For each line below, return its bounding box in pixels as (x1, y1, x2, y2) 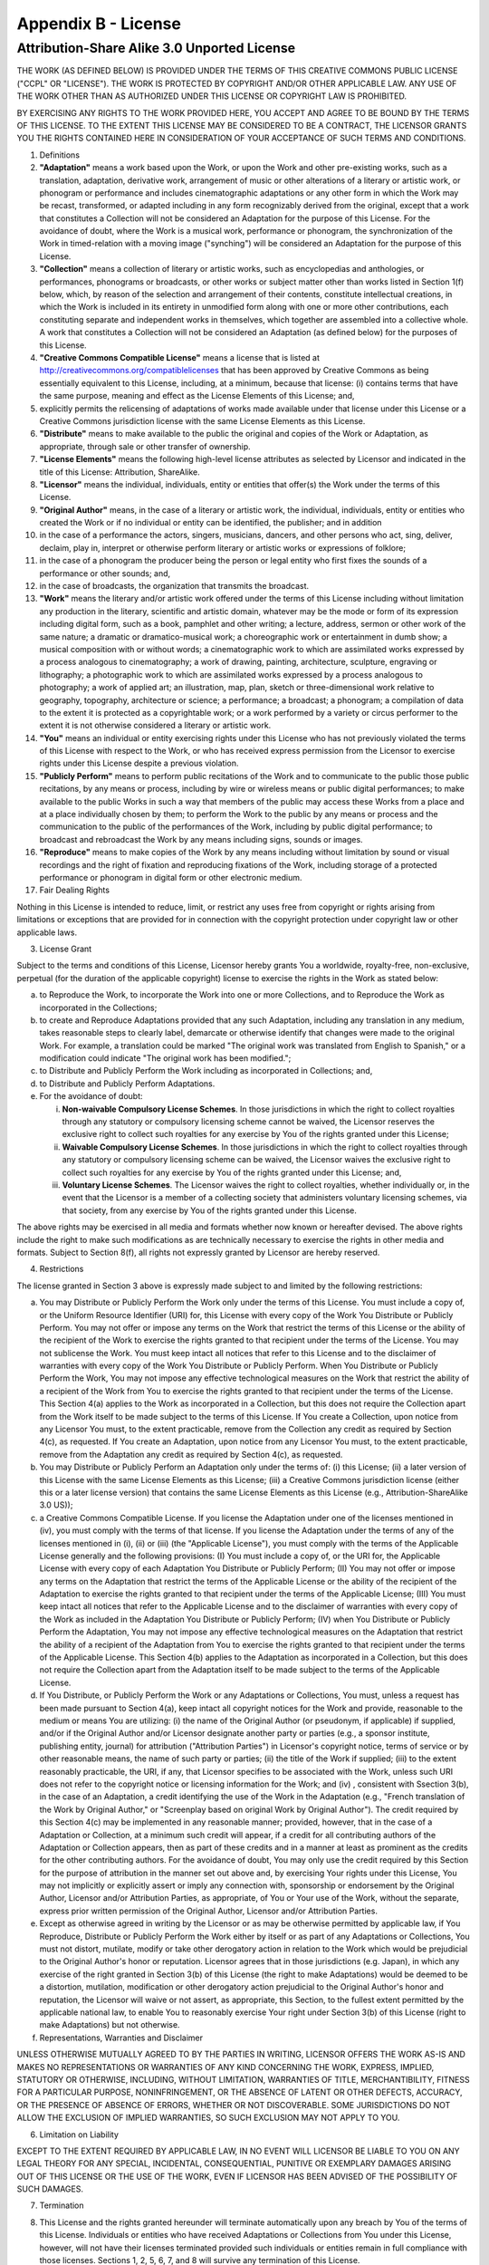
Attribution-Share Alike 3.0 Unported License (16, 40, 296, 56)
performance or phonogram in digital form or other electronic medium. (39, 872, 302, 882)
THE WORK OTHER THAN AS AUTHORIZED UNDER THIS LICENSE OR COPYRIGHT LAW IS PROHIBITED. (16, 91, 407, 101)
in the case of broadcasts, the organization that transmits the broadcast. (39, 581, 310, 592)
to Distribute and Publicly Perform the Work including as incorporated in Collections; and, (39, 1065, 373, 1076)
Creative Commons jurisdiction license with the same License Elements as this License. (39, 415, 366, 426)
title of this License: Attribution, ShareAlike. (39, 467, 201, 477)
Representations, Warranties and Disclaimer (39, 2032, 204, 2043)
